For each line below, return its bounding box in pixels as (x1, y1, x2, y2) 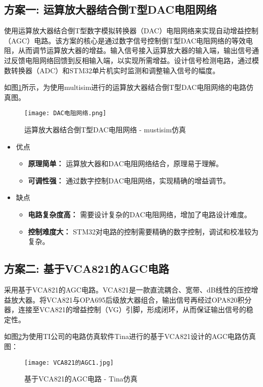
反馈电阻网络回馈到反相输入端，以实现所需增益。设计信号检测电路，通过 (11, 55, 252, 65)
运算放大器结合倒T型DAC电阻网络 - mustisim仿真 (24, 124, 186, 135)
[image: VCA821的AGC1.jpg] (24, 359, 114, 366)
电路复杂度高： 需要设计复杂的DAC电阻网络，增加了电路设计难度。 (28, 209, 251, 219)
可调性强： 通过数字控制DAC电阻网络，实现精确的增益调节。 (28, 175, 230, 185)
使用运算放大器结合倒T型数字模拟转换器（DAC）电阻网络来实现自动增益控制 (4, 25, 258, 36)
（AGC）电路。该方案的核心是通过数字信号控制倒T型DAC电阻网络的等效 (4, 35, 246, 45)
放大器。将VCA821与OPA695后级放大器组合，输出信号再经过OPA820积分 (11, 294, 252, 305)
